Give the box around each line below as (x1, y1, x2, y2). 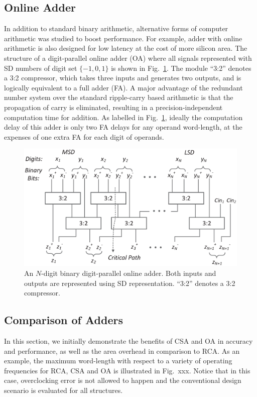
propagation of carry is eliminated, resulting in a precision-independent (4, 102, 223, 112)
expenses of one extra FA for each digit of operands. (4, 131, 164, 142)
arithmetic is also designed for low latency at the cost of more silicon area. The (4, 43, 247, 53)
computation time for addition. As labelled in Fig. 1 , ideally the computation (4, 112, 243, 122)
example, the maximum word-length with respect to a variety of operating (4, 355, 232, 366)
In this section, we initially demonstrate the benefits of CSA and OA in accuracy (4, 336, 253, 346)
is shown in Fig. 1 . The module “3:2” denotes (111, 62, 251, 73)
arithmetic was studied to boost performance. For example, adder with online (4, 33, 242, 43)
